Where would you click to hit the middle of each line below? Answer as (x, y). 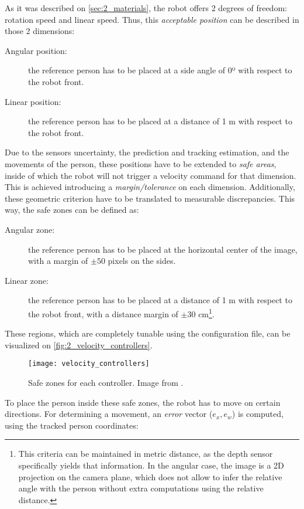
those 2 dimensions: (40, 31)
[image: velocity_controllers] (89, 364)
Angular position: (36, 50)
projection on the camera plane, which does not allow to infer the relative (150, 476)
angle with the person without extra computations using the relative (141, 488)
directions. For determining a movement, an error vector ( (109, 414)
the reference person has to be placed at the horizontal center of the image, (163, 249)
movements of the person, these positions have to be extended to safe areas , (141, 163)
